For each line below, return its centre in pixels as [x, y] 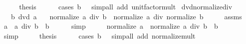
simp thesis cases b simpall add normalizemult [100, 35]
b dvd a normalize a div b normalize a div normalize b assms [126, 16]
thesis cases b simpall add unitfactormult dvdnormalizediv [126, 6]
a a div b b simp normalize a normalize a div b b [111, 26]
